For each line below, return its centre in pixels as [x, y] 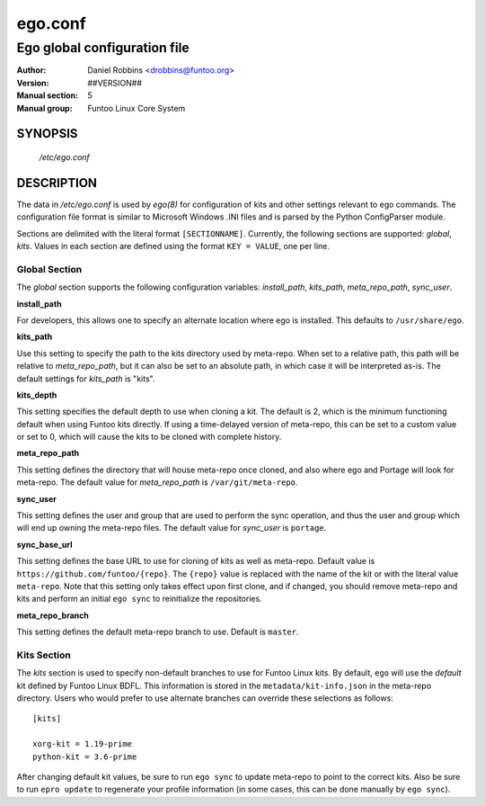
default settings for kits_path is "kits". [86, 379]
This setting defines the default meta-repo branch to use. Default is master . [158, 632]
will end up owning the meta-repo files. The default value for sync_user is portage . [172, 528]
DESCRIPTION [57, 183]
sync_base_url [44, 544]
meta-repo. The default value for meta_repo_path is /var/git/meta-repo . [157, 482]
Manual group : [44, 108]
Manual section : [48, 95]
